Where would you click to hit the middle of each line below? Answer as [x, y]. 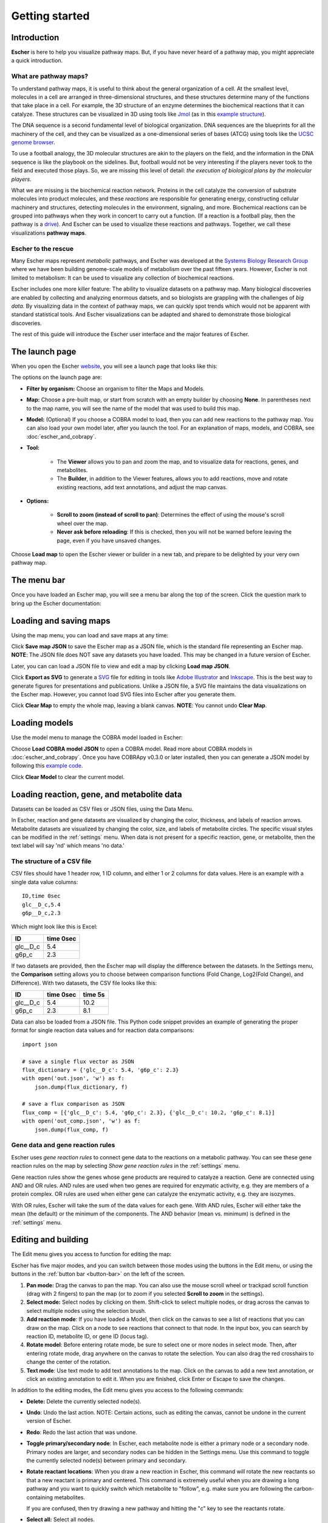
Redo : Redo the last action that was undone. [82, 1432]
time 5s [94, 994]
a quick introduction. [37, 60]
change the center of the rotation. [69, 1362]
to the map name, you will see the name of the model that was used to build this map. [133, 408]
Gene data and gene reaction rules [63, 1145]
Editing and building [50, 1240]
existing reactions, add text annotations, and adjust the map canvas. [142, 487]
